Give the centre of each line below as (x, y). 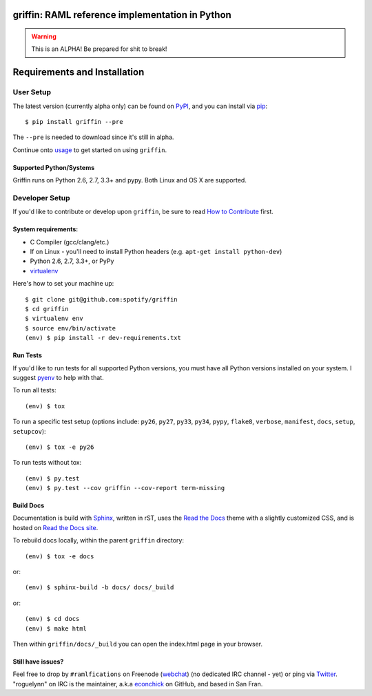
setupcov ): (29, 431)
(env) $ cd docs (52, 619)
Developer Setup (41, 198)
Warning (44, 36)
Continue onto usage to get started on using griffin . (90, 150)
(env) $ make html (56, 629)
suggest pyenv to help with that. (58, 377)
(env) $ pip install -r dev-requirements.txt (103, 338)
